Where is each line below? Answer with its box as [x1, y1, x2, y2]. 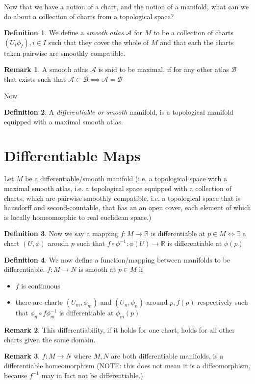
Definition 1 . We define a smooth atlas [4, 27, 124, 38]
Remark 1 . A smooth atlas [4, 64, 88, 74]
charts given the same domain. [4, 334, 96, 344]
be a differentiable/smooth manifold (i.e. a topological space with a [25, 173, 227, 184]
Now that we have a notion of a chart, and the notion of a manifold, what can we [4, 1, 249, 11]
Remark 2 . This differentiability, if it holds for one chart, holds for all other [4, 325, 235, 335]
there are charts [15, 297, 63, 307]
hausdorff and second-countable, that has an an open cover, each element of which [4, 202, 251, 213]
